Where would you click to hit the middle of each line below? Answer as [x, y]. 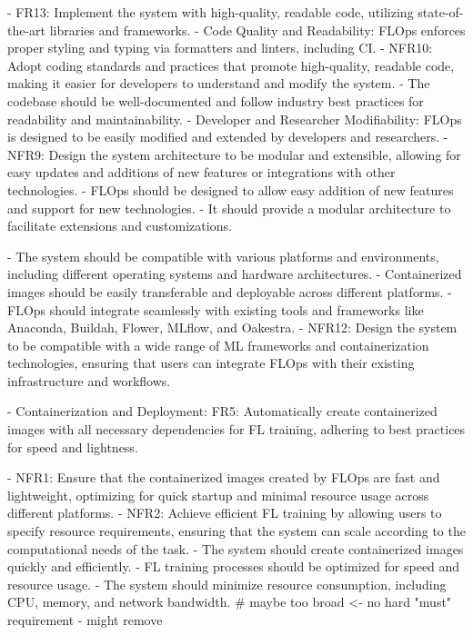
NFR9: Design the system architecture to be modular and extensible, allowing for [234, 154]
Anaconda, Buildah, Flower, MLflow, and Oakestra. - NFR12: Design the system [232, 327]
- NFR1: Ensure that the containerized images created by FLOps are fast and [224, 477]
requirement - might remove [85, 620]
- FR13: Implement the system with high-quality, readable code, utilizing [211, 12]
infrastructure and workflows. [89, 380]
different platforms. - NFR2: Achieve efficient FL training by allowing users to [225, 513]
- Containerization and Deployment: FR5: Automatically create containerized [222, 411]
